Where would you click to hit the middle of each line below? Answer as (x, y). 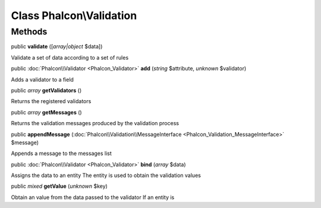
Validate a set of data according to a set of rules (70, 57)
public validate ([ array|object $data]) (57, 46)
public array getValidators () (46, 90)
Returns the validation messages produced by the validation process (95, 123)
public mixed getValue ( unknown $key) (59, 186)
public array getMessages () (47, 112)
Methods (29, 32)
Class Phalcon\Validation (74, 15)
